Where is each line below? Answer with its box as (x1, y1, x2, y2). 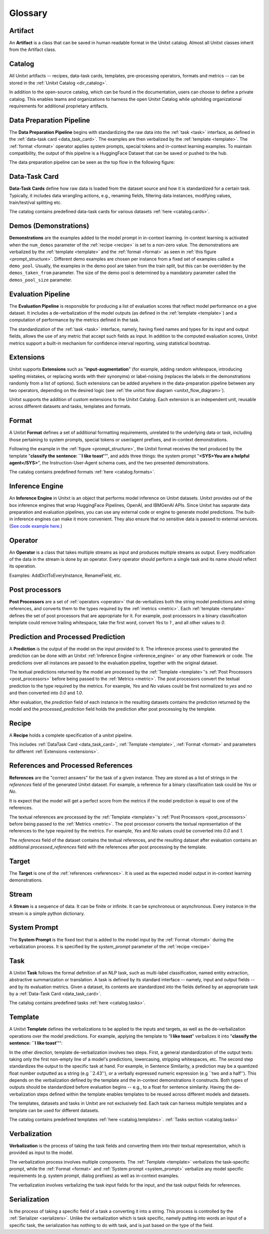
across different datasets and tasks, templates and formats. (9, 404, 132, 410)
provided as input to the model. (9, 1150, 74, 1156)
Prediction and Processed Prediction (9, 632, 126, 641)
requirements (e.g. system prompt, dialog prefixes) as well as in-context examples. (9, 1173, 179, 1179)
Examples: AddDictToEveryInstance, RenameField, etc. (9, 572, 122, 578)
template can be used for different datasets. (9, 1107, 100, 1113)
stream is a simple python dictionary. (9, 910, 85, 916)
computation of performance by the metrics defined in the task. (9, 317, 140, 323)
